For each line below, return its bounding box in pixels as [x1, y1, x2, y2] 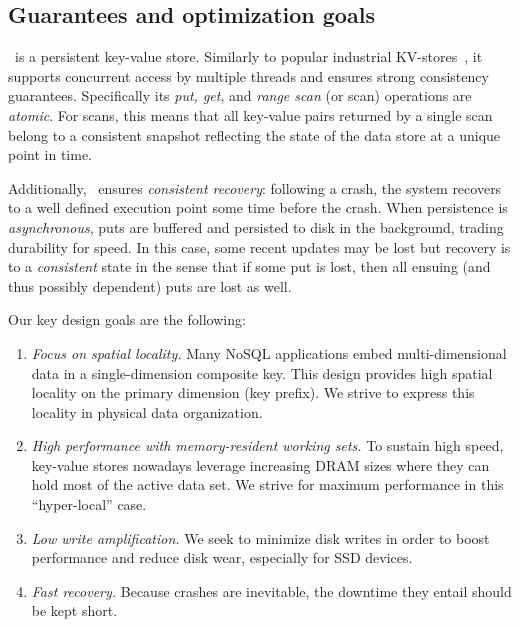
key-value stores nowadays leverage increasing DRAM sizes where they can [31, 454, 490, 475]
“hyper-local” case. [31, 494, 147, 515]
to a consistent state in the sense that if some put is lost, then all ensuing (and [8, 256, 491, 277]
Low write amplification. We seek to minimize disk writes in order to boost [31, 527, 490, 548]
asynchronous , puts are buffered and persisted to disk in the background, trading [8, 216, 504, 237]
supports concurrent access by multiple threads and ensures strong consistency [8, 65, 489, 86]
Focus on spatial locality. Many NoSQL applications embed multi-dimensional [31, 342, 507, 363]
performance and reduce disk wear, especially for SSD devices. [31, 547, 413, 568]
